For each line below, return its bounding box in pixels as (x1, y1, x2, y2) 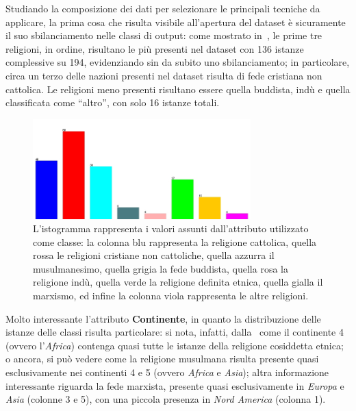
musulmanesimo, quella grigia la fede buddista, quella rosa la (33, 261, 288, 275)
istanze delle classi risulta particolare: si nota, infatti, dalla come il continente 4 (5, 325, 344, 339)
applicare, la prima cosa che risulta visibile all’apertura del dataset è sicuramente (5, 14, 346, 29)
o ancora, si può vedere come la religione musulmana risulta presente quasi (5, 351, 319, 366)
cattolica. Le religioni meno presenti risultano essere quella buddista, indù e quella (5, 82, 351, 96)
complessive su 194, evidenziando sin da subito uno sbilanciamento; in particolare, (5, 55, 350, 69)
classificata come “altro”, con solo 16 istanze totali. (5, 95, 220, 110)
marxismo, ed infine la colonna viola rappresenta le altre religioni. (33, 288, 309, 303)
